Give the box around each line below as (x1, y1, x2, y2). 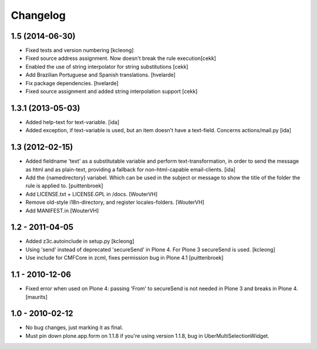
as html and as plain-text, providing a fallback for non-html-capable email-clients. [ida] (25, 166, 236, 173)
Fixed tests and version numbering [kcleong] (25, 47, 134, 54)
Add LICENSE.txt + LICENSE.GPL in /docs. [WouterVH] (25, 190, 158, 197)
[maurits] (25, 293, 48, 300)
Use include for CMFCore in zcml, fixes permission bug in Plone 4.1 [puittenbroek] (25, 254, 224, 261)
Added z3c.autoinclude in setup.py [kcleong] (25, 238, 134, 245)
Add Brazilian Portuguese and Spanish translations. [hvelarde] (25, 71, 176, 79)
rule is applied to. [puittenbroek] (25, 182, 103, 189)
